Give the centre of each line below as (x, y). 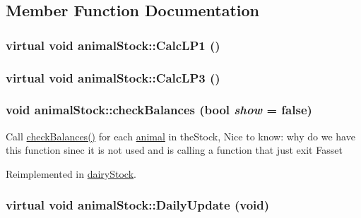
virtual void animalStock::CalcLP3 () (113, 77)
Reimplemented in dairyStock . (71, 173)
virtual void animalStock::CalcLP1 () (113, 45)
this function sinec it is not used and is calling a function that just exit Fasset (174, 150)
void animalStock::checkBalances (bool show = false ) (159, 110)
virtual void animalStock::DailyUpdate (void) (138, 205)
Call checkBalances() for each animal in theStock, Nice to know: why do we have (180, 136)
